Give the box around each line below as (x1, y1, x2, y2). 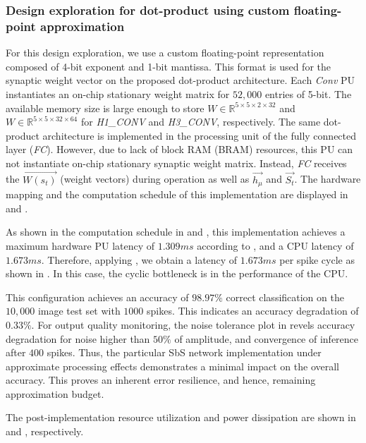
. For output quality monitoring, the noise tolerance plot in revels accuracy (31, 317, 355, 332)
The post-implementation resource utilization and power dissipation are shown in (6, 410, 356, 425)
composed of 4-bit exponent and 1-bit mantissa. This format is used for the (6, 59, 331, 73)
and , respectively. (6, 424, 84, 439)
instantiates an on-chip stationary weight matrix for (6, 86, 230, 101)
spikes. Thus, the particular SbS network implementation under (47, 345, 322, 360)
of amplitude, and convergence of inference (174, 331, 359, 346)
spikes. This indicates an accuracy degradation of (147, 303, 359, 318)
